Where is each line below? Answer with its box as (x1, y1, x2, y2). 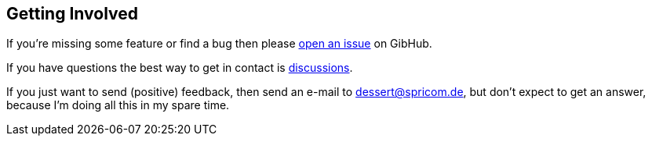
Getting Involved (6, 4, 138, 23)
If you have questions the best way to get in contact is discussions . (6, 61, 353, 75)
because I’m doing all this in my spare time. (6, 98, 230, 112)
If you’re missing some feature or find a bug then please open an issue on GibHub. (6, 37, 432, 51)
